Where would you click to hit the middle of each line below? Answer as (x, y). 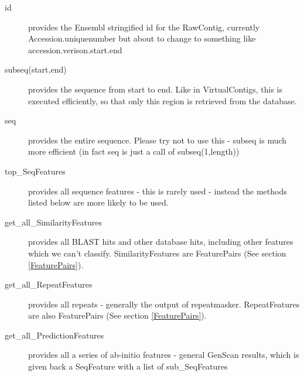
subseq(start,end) (36, 69)
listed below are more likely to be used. (98, 202)
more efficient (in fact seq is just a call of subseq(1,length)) (134, 151)
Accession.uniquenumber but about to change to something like (142, 38)
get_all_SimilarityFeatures (54, 222)
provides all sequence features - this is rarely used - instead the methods (158, 191)
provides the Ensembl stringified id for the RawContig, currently (144, 27)
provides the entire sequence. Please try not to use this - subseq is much (158, 140)
